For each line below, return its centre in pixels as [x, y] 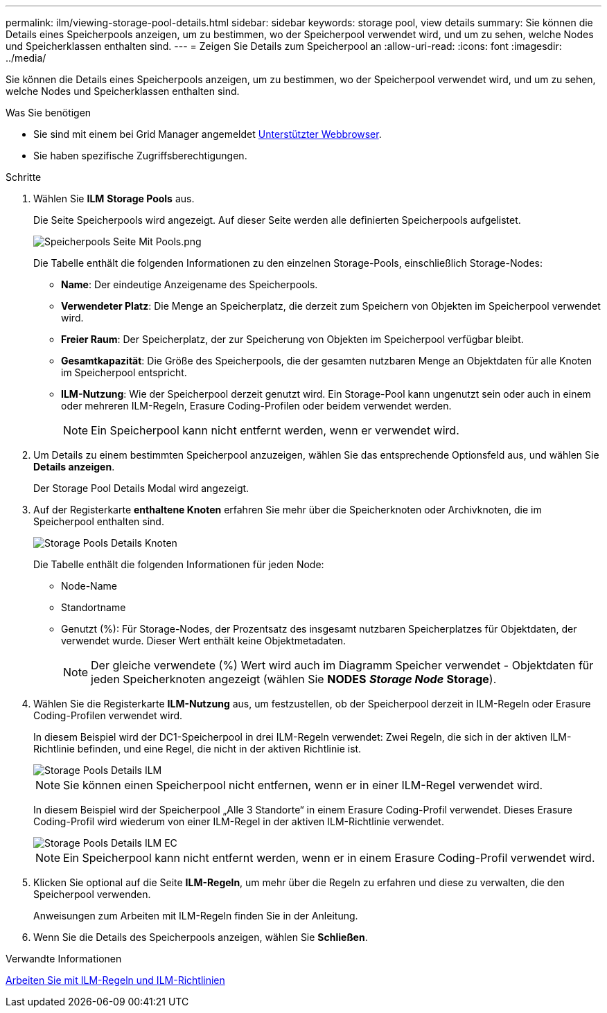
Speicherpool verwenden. [92, 894]
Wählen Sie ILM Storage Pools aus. [114, 199]
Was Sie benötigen [49, 113]
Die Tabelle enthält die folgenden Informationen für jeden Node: [179, 564]
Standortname [94, 607]
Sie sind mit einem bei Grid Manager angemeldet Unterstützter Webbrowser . [208, 134]
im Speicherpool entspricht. [124, 372]
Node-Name [89, 586]
